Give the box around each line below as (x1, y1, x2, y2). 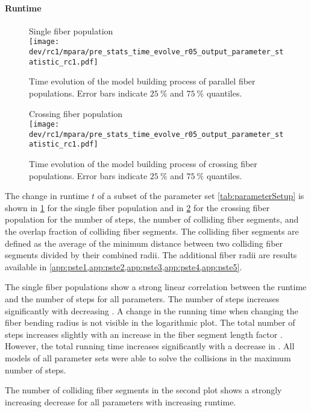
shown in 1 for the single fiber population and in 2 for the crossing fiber (5, 201, 270, 214)
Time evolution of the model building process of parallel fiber (29, 75, 256, 87)
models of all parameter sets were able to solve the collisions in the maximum (5, 352, 291, 364)
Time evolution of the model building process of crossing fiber (29, 157, 257, 170)
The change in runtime (5, 189, 89, 202)
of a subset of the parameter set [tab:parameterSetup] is (97, 189, 304, 202)
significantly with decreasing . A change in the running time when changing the (5, 304, 298, 317)
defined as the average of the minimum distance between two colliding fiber (5, 236, 283, 249)
